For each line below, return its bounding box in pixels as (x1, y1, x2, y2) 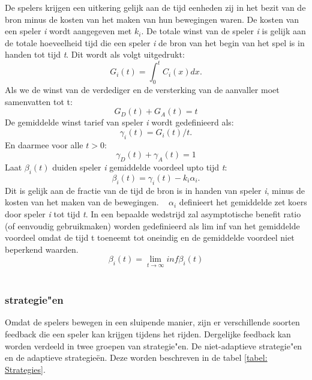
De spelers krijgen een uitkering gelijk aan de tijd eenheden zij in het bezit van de (5, 1, 306, 13)
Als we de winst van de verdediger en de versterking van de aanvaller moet (5, 83, 280, 96)
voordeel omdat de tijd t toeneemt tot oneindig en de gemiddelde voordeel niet (5, 231, 295, 244)
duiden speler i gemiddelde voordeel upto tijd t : (52, 161, 227, 173)
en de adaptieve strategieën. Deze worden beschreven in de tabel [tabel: (5, 351, 268, 364)
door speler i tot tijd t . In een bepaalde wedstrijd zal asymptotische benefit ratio (5, 208, 301, 220)
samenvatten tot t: (5, 95, 73, 107)
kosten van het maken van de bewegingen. (5, 196, 159, 208)
